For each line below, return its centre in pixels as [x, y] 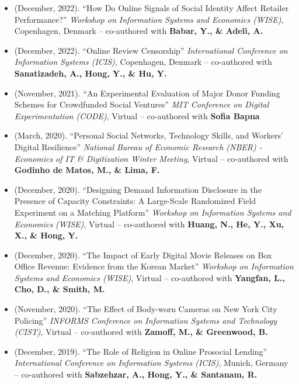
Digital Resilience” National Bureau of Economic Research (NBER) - [138, 146]
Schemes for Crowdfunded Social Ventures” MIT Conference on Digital [142, 104]
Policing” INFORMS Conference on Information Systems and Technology [145, 320]
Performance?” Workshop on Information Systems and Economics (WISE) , [149, 19]
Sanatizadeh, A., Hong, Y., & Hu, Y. [91, 73]
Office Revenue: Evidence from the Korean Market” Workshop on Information [154, 266]
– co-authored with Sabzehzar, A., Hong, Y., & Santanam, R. [136, 374]
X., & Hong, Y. [46, 235]
